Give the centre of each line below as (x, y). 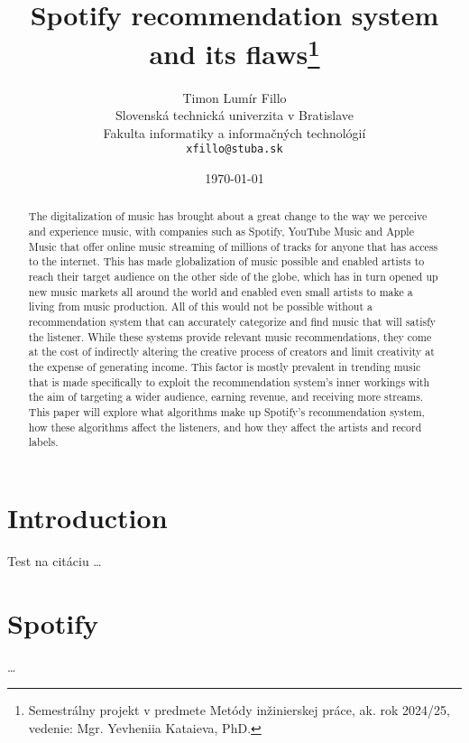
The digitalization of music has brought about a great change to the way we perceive (228, 216)
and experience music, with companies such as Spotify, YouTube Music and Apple (221, 232)
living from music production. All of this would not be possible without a (200, 306)
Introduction (87, 517)
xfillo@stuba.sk (234, 149)
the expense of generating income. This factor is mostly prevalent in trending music (225, 367)
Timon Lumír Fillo (234, 97)
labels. (43, 442)
